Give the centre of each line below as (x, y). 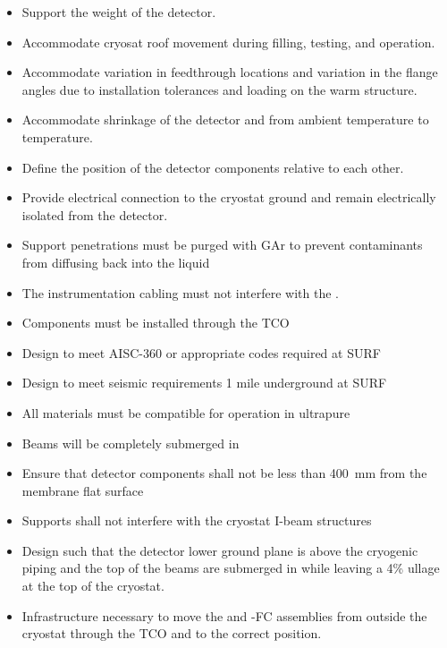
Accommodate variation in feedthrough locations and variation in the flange (230, 72)
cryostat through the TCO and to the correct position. (172, 633)
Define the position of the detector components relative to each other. (213, 167)
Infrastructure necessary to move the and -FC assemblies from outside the (224, 615)
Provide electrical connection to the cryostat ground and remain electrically (229, 197)
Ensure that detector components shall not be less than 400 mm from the (224, 473)
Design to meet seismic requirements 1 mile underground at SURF (204, 383)
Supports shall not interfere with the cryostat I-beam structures (197, 520)
